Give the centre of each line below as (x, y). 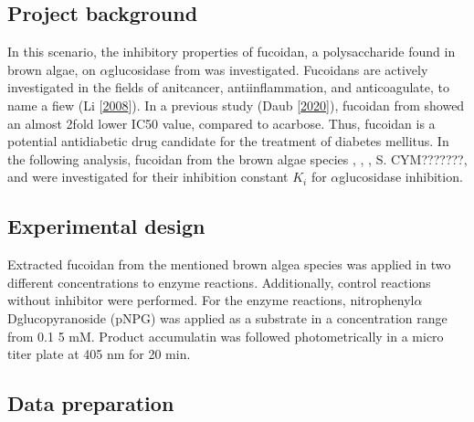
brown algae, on (52, 69)
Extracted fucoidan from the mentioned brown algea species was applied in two (229, 264)
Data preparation (91, 403)
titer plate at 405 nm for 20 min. (99, 354)
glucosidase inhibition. (401, 177)
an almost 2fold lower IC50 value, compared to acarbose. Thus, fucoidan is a (221, 123)
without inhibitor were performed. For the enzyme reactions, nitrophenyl (211, 300)
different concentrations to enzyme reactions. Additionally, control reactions (219, 282)
